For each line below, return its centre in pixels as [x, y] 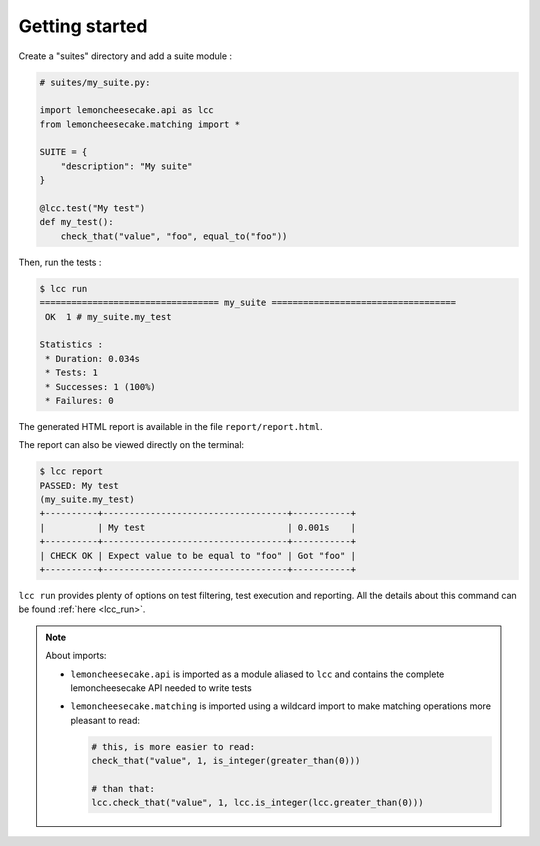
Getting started [83, 26]
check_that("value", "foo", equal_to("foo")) [174, 236]
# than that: [123, 788]
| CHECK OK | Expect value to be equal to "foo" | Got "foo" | [198, 555]
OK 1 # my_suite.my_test [108, 316]
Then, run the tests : [60, 262]
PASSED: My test [79, 485]
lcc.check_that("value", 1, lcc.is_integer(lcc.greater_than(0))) [257, 803]
